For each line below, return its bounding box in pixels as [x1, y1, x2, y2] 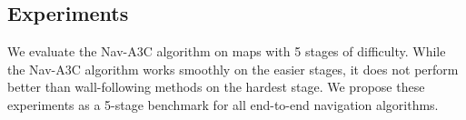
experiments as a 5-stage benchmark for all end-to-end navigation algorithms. [7, 95, 439, 114]
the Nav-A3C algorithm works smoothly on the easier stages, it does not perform [7, 59, 459, 78]
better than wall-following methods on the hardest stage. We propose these [7, 77, 425, 96]
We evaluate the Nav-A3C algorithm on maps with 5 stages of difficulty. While [7, 42, 446, 61]
